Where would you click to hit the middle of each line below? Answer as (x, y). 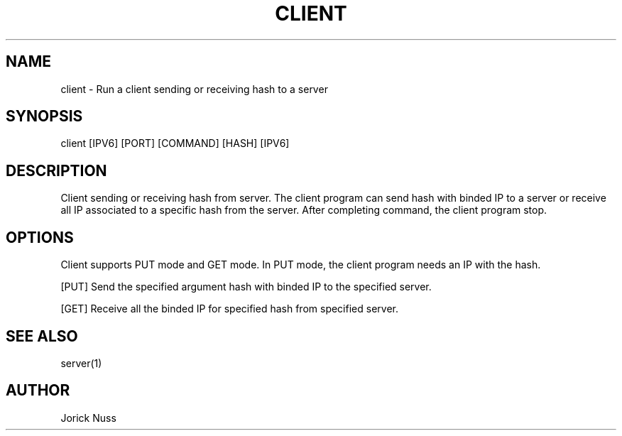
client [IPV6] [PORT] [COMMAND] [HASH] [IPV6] (175, 143)
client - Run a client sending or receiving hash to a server (194, 89)
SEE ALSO (42, 336)
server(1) (81, 363)
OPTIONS (40, 237)
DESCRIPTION (56, 170)
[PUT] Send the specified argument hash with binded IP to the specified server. (246, 287)
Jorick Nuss (88, 418)
